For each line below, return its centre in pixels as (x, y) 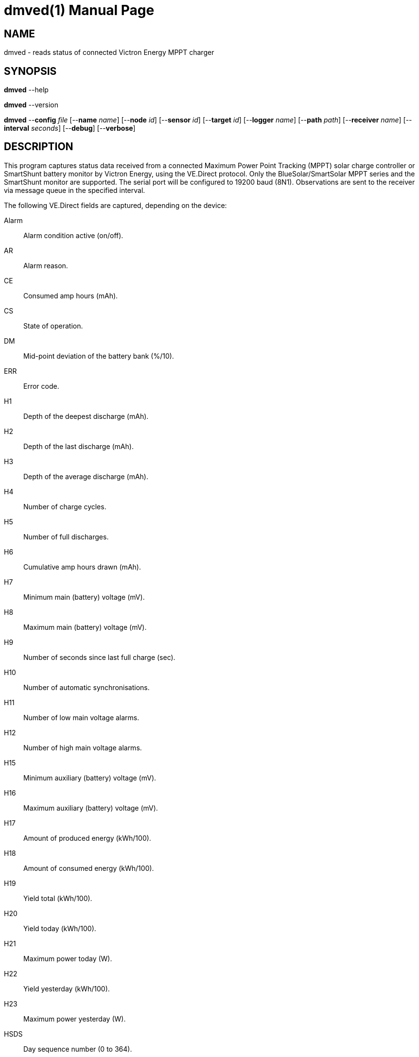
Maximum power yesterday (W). (75, 1019)
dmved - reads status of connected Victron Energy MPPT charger (109, 52)
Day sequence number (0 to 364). (78, 1049)
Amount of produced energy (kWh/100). (87, 838)
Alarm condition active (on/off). (73, 235)
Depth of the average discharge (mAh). (86, 476)
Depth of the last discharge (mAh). (79, 446)
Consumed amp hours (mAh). (71, 295)
